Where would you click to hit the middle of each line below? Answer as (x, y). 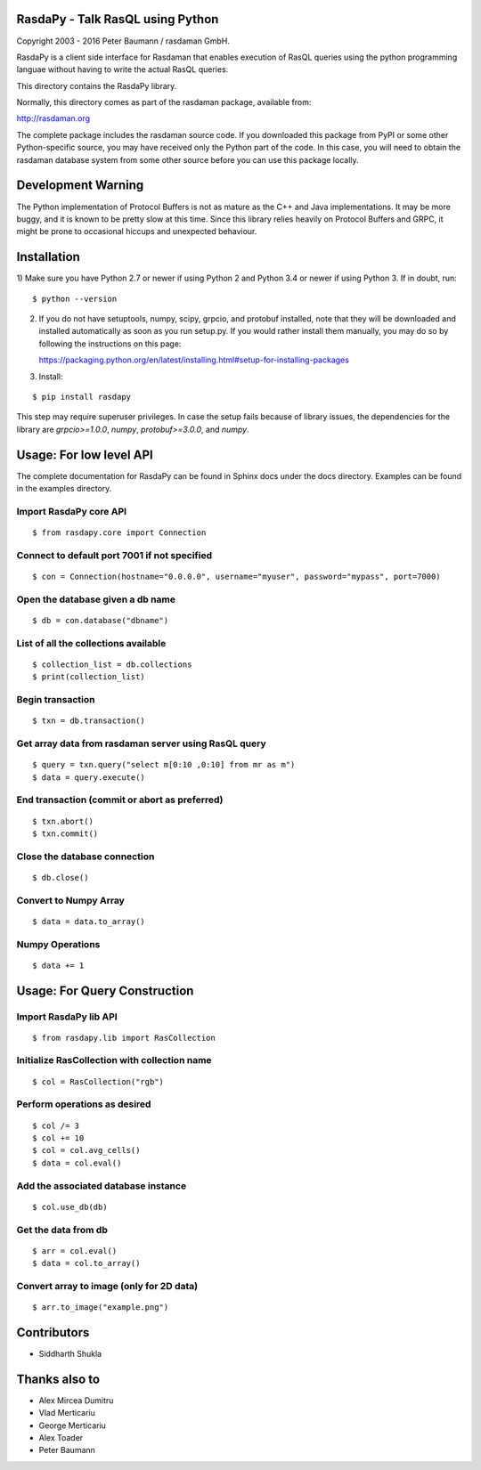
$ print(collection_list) (89, 677)
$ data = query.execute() (89, 777)
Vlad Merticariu (67, 1413)
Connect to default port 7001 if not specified (114, 555)
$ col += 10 (58, 1138)
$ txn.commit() (65, 833)
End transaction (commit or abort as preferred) (120, 800)
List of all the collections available (91, 643)
